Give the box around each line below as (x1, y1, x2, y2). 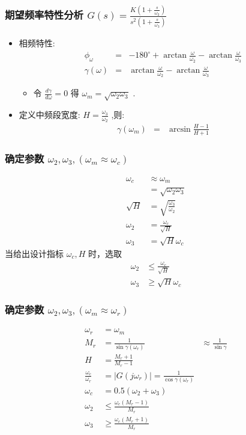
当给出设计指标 (5, 247, 64, 259)
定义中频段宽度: (19, 108, 80, 121)
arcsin (169, 125, 191, 134)
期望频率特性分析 (5, 7, 83, 22)
